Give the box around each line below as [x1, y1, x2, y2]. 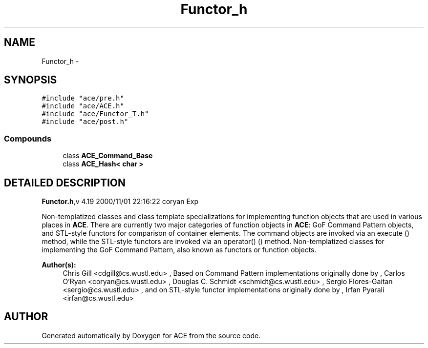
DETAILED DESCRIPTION [4, 176, 126, 189]
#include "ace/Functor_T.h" [42, 110, 149, 118]
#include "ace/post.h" [42, 118, 128, 126]
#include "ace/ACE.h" [42, 102, 124, 110]
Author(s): [42, 261, 76, 269]
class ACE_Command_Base [63, 151, 153, 160]
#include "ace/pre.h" [42, 94, 124, 102]
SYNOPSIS [4, 74, 57, 86]
